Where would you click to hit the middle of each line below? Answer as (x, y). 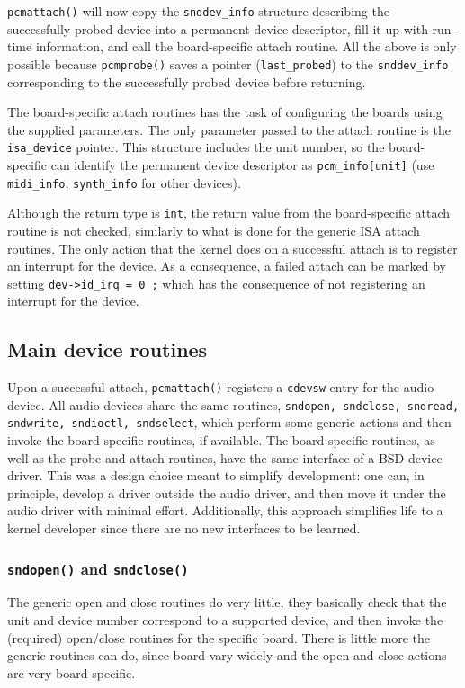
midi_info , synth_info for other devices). (124, 182)
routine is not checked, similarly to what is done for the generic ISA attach (214, 230)
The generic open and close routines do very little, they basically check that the (227, 602)
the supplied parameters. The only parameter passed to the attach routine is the (229, 129)
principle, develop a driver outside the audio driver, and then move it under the (227, 492)
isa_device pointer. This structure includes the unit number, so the (196, 147)
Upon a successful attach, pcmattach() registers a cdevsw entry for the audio (221, 387)
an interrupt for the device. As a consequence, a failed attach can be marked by (227, 266)
